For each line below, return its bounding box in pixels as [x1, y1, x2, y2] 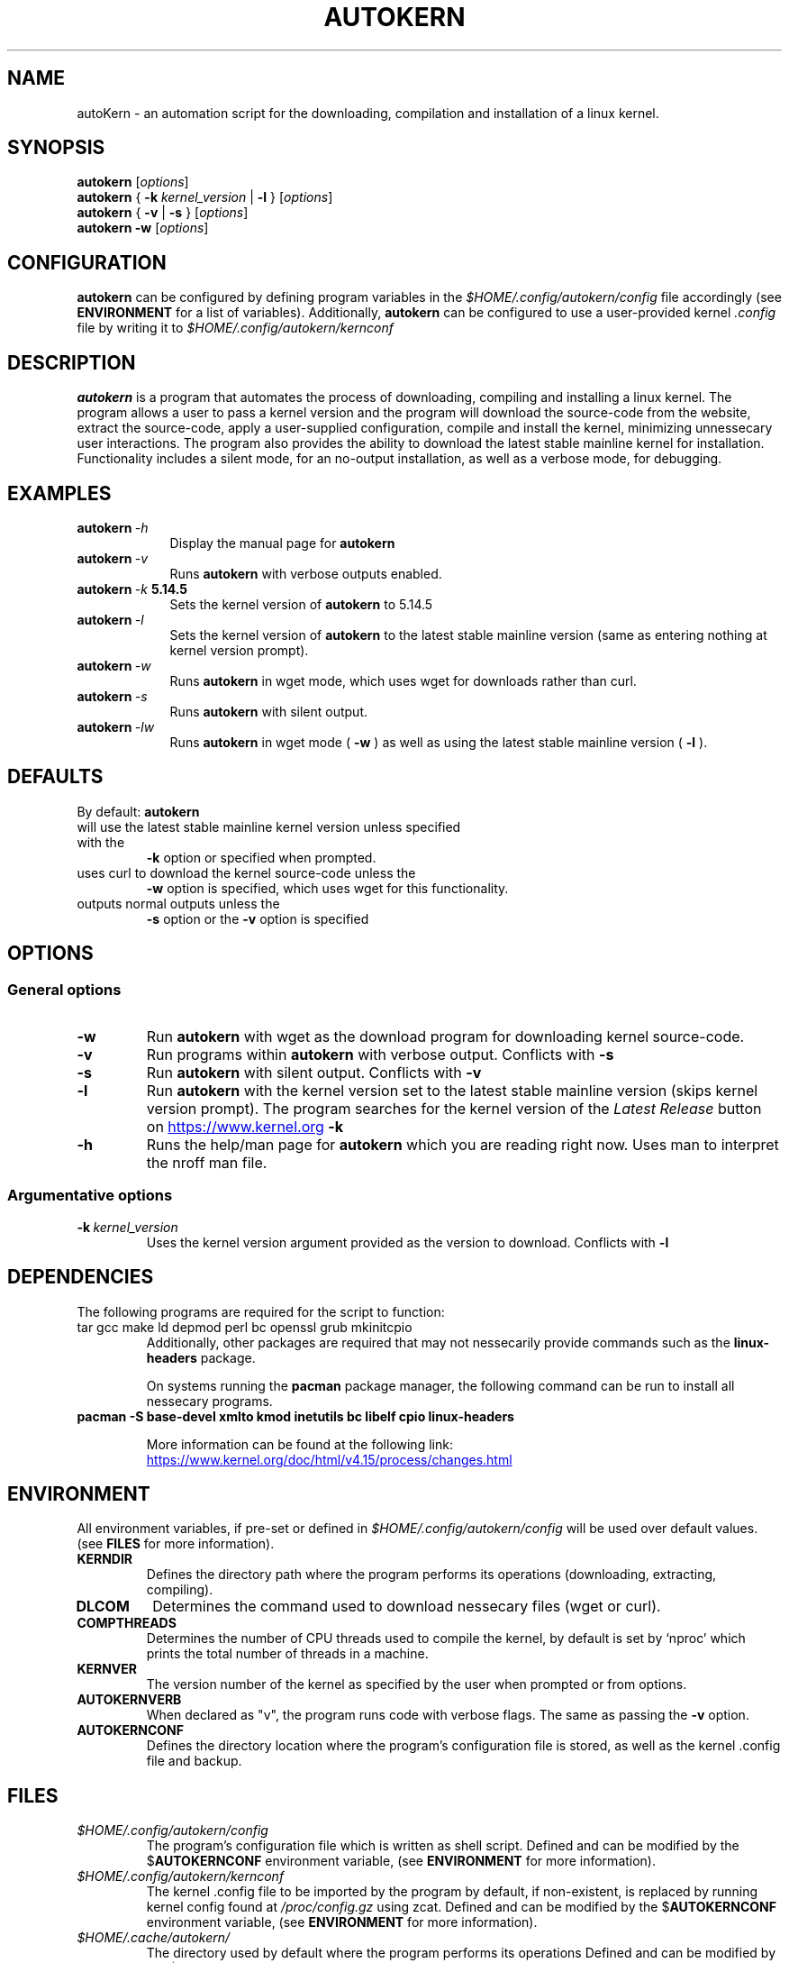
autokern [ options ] [77, 174, 189, 190]
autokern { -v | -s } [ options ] [77, 205, 249, 221]
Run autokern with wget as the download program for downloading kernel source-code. [146, 1027, 745, 1046]
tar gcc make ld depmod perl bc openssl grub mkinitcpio [77, 1319, 413, 1335]
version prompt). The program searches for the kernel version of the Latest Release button [146, 1100, 762, 1118]
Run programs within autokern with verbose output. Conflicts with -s [146, 1045, 614, 1064]
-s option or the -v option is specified [146, 910, 369, 927]
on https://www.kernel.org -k [146, 1118, 344, 1137]
